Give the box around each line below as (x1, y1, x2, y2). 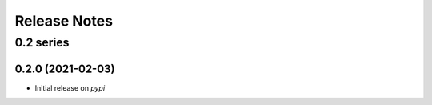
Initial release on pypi (34, 83, 106, 92)
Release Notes (14, 12, 114, 30)
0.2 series (14, 35, 70, 50)
